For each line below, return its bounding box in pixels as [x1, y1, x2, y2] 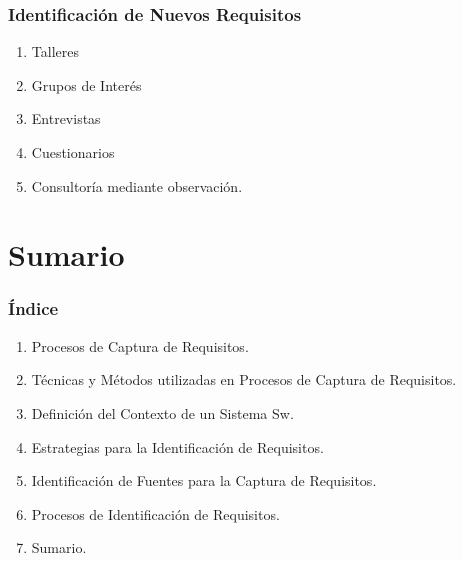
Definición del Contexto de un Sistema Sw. [31, 402, 294, 423]
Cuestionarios [31, 142, 115, 162]
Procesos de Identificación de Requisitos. [31, 503, 280, 524]
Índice [8, 296, 59, 321]
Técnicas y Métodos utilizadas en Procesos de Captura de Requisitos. [31, 369, 457, 390]
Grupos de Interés [31, 74, 142, 95]
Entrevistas [31, 108, 101, 129]
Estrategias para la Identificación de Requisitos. [31, 436, 324, 457]
